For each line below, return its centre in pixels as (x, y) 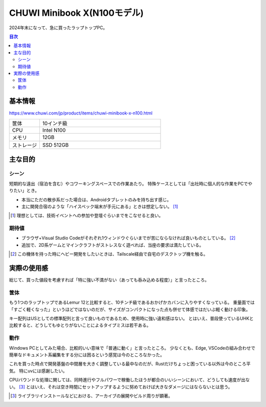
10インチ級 (55, 123)
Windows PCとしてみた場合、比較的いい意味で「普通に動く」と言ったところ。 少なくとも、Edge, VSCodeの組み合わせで (132, 348)
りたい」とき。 (24, 190)
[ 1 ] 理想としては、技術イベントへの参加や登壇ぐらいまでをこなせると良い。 (87, 216)
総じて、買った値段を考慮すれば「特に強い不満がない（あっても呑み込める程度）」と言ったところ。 (109, 280)
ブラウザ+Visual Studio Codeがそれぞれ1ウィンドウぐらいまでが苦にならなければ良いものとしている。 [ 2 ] (129, 238)
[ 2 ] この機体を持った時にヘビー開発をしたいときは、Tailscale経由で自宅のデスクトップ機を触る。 (109, 254)
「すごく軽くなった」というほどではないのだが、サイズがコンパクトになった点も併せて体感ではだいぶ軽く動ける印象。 (130, 309)
